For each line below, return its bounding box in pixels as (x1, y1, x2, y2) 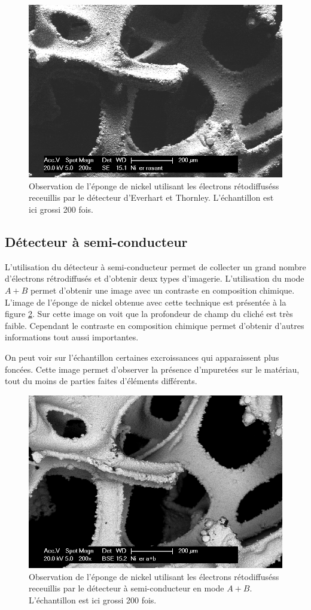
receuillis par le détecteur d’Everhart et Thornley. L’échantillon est (29, 191, 274, 204)
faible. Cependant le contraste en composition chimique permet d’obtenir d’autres (5, 319, 304, 331)
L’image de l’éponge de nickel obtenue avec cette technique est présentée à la (5, 295, 286, 308)
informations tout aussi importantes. (5, 331, 139, 343)
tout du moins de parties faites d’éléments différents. (5, 375, 197, 387)
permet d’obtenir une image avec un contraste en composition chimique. (30, 283, 295, 296)
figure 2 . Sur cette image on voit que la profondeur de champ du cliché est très (5, 307, 293, 320)
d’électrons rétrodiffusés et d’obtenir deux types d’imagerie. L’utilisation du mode (5, 272, 304, 285)
